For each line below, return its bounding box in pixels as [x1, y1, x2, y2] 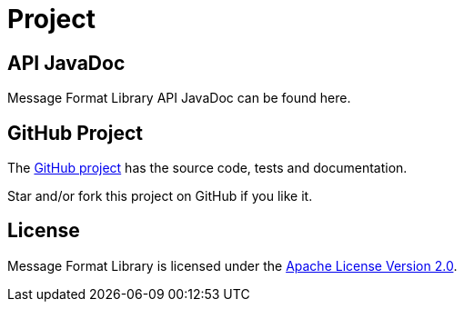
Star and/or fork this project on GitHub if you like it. [7, 188, 313, 204]
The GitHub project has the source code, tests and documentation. [7, 160, 408, 176]
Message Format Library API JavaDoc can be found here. [7, 90, 351, 106]
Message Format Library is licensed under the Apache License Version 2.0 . [7, 257, 458, 274]
